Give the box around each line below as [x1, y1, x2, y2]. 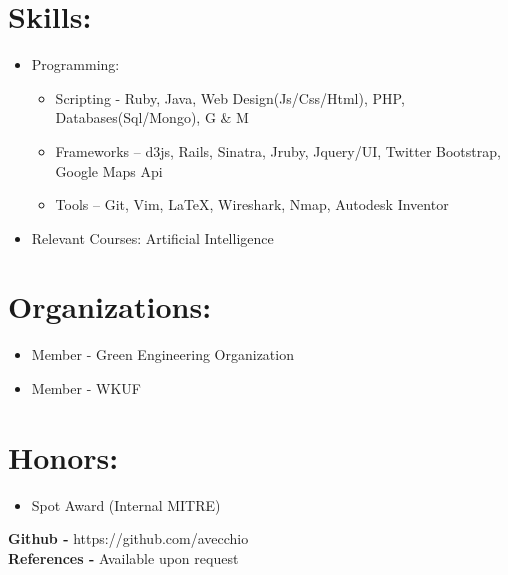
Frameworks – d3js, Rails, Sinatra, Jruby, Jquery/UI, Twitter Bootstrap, [55, 140, 501, 161]
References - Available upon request [8, 547, 239, 568]
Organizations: [8, 286, 212, 327]
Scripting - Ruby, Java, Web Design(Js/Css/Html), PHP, [55, 87, 405, 108]
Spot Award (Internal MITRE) [31, 494, 221, 515]
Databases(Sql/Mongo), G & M [55, 107, 249, 128]
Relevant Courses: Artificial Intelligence [31, 227, 274, 248]
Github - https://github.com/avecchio [8, 528, 249, 549]
